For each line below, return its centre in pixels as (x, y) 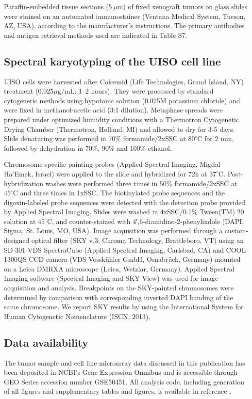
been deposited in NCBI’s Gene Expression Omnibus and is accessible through (121, 372)
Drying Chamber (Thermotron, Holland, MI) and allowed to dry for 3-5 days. (119, 129)
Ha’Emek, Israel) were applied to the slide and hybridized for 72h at (106, 173)
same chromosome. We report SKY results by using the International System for (124, 307)
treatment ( (21, 91)
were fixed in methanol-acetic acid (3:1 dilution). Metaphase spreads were (113, 110)
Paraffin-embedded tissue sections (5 (58, 6)
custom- (236, 231)
